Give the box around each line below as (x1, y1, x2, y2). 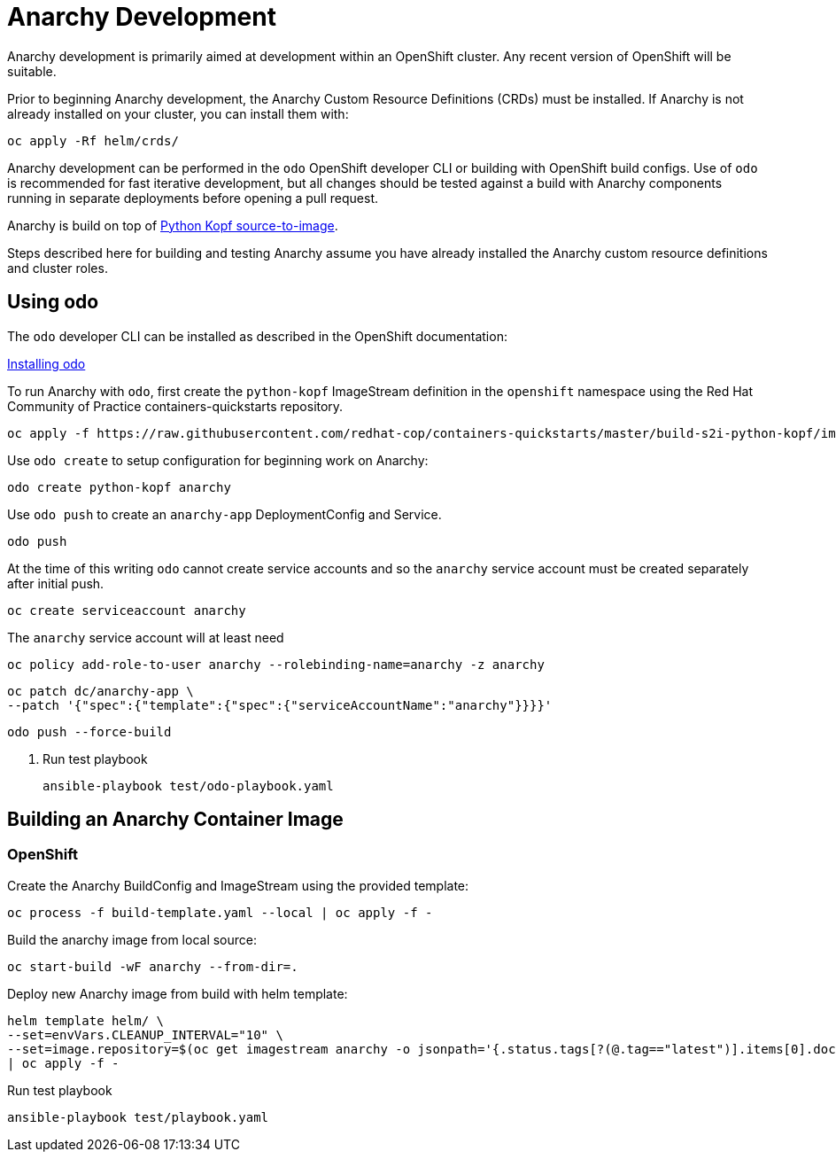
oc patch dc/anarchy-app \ (7, 683, 194, 698)
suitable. (7, 63, 57, 79)
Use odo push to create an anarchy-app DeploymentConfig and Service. (7, 506, 442, 522)
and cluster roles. (7, 260, 108, 276)
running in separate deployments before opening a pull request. (7, 190, 379, 206)
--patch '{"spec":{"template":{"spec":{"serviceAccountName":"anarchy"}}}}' (7, 697, 553, 712)
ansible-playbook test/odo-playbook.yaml (43, 778, 334, 793)
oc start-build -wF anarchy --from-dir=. (7, 959, 298, 974)
